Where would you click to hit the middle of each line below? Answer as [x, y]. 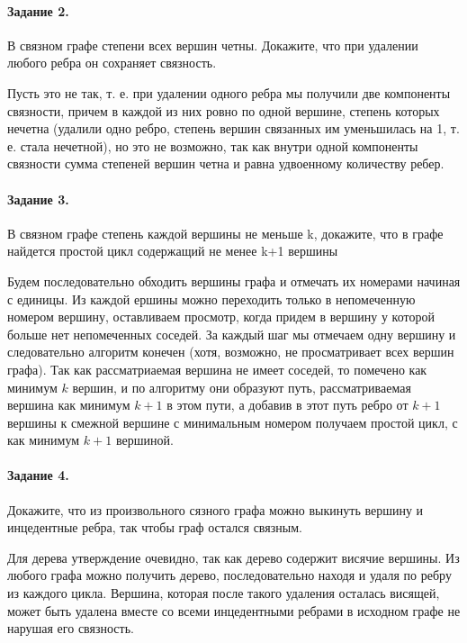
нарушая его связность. [71, 628]
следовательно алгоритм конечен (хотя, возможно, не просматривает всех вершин [231, 352]
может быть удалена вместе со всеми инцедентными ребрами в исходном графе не [234, 610]
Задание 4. [38, 475]
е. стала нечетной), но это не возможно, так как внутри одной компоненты [213, 145]
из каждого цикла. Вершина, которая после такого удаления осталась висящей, [224, 593]
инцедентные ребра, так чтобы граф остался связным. [155, 527]
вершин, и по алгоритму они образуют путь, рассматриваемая [242, 387]
